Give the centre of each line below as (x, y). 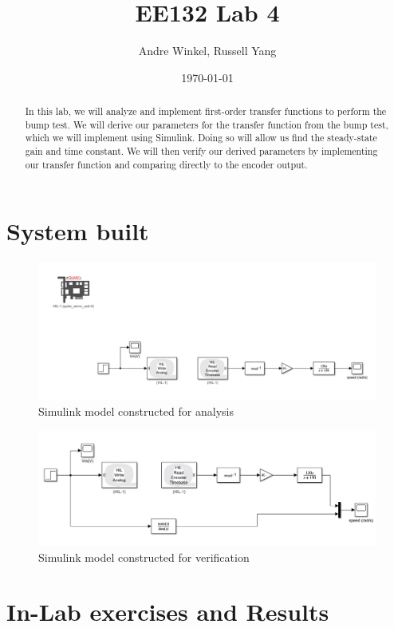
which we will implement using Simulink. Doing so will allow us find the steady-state (201, 138)
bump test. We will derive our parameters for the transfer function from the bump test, (207, 124)
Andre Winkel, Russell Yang (207, 51)
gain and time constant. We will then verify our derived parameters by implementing (201, 151)
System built (78, 231)
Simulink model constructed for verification (144, 557)
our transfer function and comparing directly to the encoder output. (166, 164)
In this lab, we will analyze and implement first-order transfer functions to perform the (206, 111)
